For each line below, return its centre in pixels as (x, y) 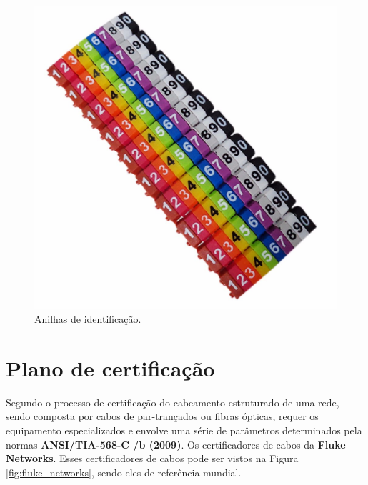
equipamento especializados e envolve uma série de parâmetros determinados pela (184, 430)
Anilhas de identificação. (88, 319)
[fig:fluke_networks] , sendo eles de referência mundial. (124, 472)
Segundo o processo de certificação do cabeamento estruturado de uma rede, (173, 402)
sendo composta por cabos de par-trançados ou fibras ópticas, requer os (162, 416)
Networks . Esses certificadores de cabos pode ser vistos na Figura (152, 458)
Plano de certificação (110, 367)
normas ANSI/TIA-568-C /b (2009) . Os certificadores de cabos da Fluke (176, 444)
